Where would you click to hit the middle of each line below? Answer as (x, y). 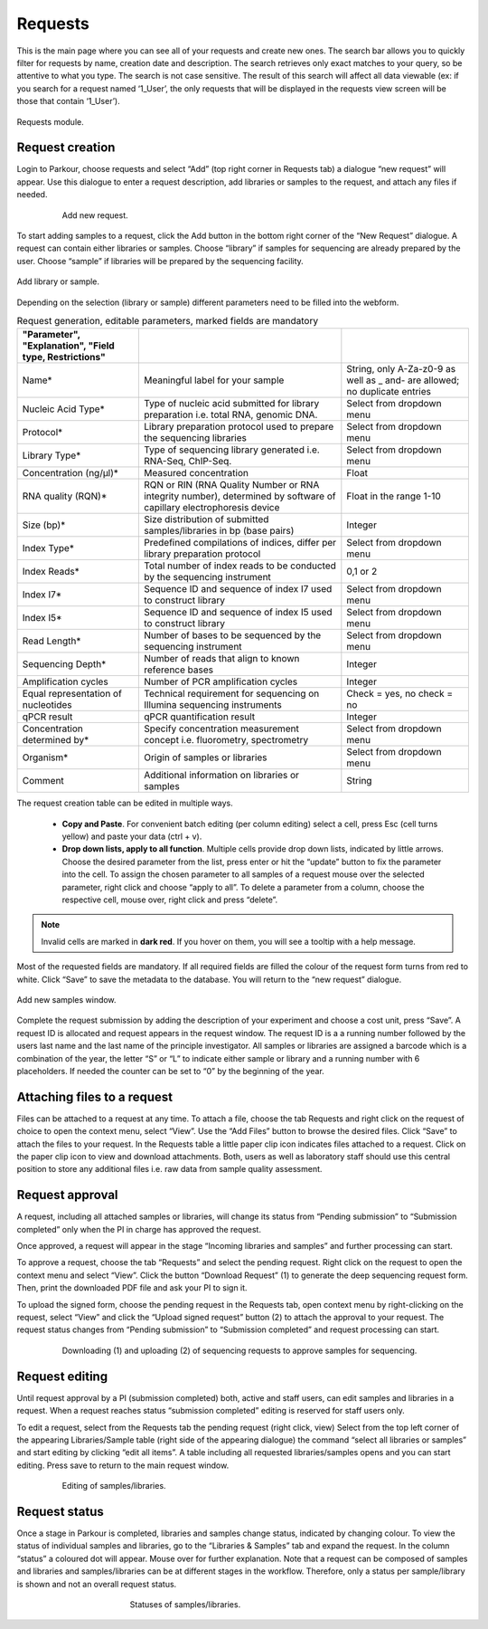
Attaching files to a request (95, 1096)
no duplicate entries (389, 392)
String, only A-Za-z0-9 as (401, 369)
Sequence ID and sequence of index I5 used (238, 613)
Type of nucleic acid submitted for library (231, 404)
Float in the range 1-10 (394, 496)
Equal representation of (72, 694)
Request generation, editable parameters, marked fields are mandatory (168, 321)
